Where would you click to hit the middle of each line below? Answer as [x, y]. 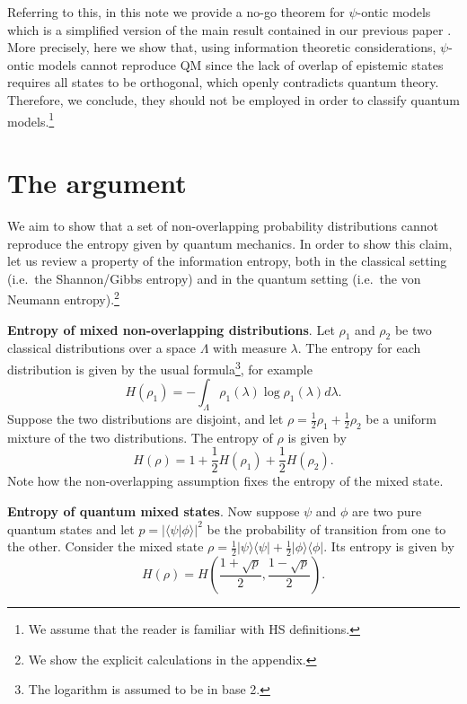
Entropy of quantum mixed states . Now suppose [154, 511]
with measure [250, 348]
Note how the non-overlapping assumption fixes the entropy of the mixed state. [225, 481]
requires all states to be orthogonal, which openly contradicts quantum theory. [223, 82]
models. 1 [31, 119]
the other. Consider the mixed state [106, 546]
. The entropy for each [359, 348]
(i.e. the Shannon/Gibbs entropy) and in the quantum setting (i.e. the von [214, 278]
